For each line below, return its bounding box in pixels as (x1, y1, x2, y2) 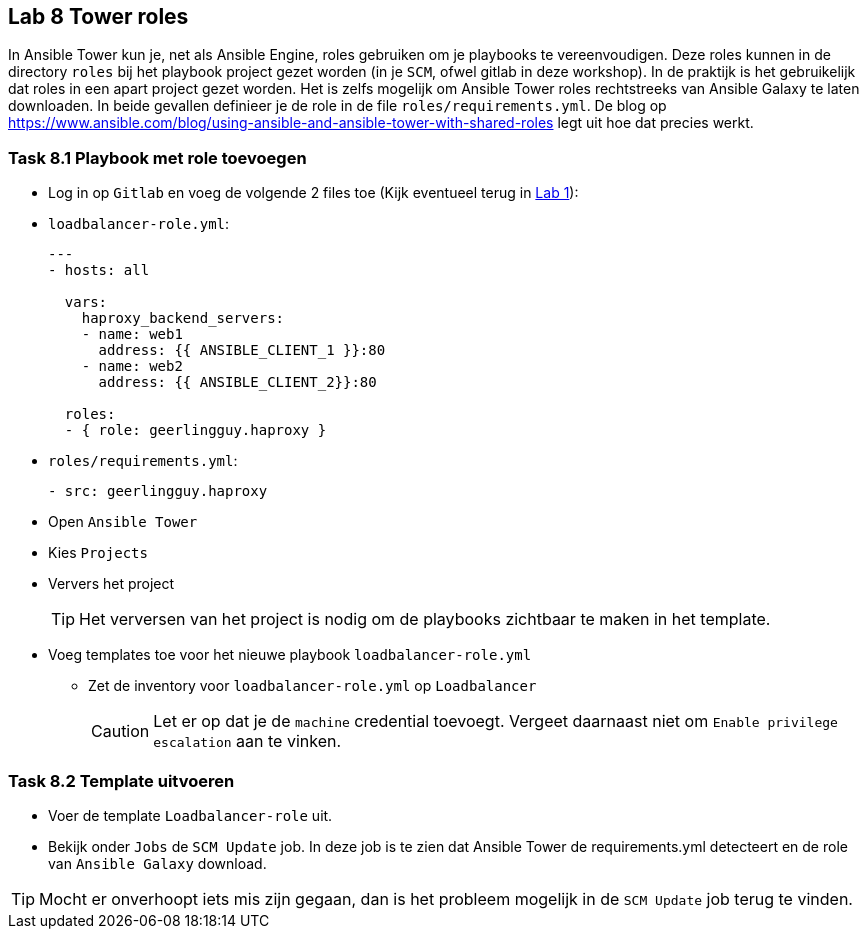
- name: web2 (81, 358, 183, 375)
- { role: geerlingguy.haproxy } (64, 422, 327, 439)
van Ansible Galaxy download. (48, 854, 267, 872)
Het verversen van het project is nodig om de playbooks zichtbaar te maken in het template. (79, 609, 771, 630)
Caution (91, 721, 150, 742)
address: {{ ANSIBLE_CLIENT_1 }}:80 (98, 342, 386, 359)
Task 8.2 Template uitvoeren (8, 770, 235, 791)
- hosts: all (48, 262, 150, 279)
